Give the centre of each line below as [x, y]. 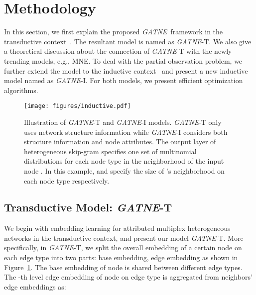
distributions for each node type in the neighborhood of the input [124, 161]
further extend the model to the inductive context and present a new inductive [126, 70]
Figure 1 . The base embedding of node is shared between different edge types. [123, 267]
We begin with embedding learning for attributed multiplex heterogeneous [117, 228]
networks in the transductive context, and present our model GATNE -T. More [124, 238]
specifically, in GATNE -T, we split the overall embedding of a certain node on [123, 247]
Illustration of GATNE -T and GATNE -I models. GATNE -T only [123, 122]
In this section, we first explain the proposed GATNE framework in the [114, 32]
